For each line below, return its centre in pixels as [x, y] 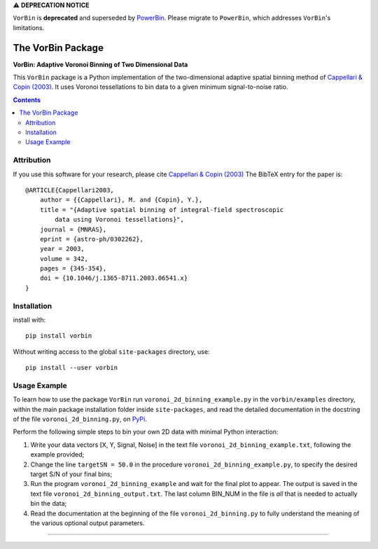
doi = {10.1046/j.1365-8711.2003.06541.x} [114, 278]
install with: [29, 320]
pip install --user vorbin [72, 368]
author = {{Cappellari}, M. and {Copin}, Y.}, [121, 200]
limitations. [29, 27]
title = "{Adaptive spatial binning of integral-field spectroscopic [162, 209]
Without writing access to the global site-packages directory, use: [111, 351]
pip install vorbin [59, 336]
